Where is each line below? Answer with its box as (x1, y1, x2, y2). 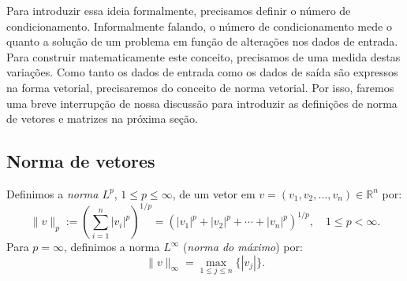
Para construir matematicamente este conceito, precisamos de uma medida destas (6, 48, 401, 65)
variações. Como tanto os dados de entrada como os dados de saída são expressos (6, 64, 398, 80)
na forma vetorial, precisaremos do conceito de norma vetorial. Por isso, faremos (6, 79, 394, 95)
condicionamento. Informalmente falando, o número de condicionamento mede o (6, 17, 392, 34)
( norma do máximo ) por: (182, 238, 303, 255)
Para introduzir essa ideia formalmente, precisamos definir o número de (6, 2, 351, 18)
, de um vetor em (172, 185, 256, 202)
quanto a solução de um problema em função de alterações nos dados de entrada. (6, 33, 398, 50)
